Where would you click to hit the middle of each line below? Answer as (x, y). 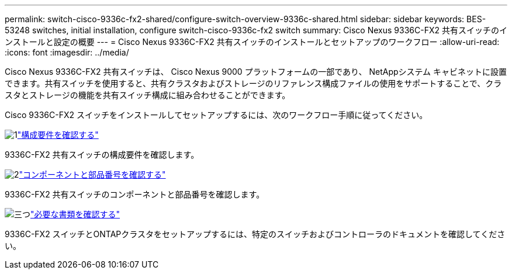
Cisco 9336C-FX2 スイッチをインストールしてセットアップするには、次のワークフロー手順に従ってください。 (216, 115)
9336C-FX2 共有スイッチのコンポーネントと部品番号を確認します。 (135, 194)
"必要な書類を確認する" (75, 214)
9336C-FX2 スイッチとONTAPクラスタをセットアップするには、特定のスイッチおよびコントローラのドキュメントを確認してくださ (255, 234)
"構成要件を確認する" (58, 135)
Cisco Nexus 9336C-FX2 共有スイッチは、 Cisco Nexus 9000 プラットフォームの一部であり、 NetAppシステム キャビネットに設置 (256, 72)
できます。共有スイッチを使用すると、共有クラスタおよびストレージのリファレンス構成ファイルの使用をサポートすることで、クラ (253, 83)
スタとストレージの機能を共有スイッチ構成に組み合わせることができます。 (148, 95)
